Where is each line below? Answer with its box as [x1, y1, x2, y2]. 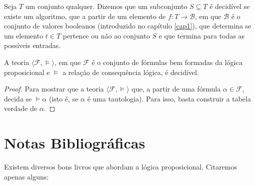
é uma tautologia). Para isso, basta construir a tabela [87, 93, 251, 103]
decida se [4, 93, 32, 103]
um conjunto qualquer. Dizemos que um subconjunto [25, 1, 187, 11]
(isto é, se [48, 93, 78, 103]
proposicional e [4, 66, 50, 77]
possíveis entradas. [4, 40, 61, 50]
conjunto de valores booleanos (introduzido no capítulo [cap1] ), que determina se [4, 20, 251, 31]
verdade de [4, 103, 37, 113]
